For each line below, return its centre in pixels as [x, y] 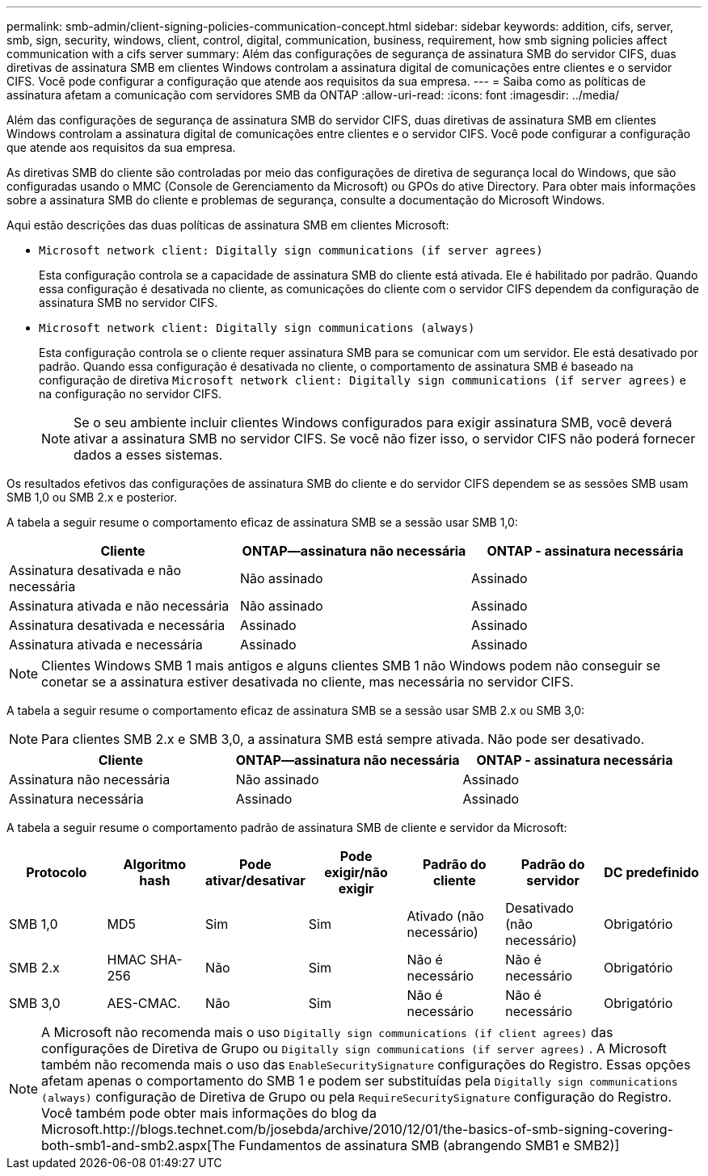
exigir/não [356, 872]
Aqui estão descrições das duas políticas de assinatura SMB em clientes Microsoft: [228, 225]
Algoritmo [154, 864]
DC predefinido [651, 872]
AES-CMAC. [144, 1003]
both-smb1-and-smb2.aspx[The [138, 1145]
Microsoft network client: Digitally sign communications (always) [257, 328]
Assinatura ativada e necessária [106, 645]
